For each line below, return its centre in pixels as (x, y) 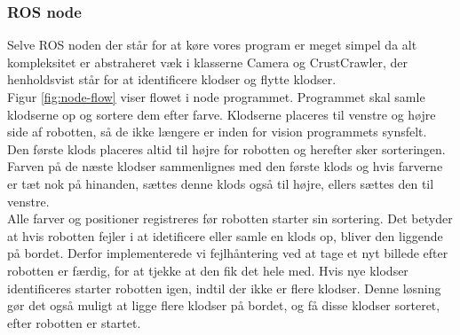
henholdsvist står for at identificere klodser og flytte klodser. (172, 79)
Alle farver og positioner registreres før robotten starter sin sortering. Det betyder (230, 218)
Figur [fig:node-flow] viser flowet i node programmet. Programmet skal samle (216, 97)
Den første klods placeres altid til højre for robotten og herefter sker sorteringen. (226, 148)
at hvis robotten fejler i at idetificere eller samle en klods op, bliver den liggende (225, 235)
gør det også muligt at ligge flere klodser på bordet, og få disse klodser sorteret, (224, 305)
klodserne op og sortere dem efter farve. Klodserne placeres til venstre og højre (222, 114)
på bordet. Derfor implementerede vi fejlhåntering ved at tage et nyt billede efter (228, 253)
